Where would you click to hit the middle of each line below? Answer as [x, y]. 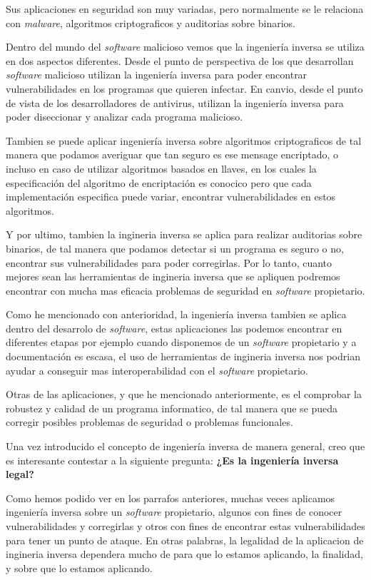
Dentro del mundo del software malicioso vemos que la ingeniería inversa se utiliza [185, 47]
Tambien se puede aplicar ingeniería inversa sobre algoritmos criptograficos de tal [184, 140]
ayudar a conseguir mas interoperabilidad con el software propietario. [157, 370]
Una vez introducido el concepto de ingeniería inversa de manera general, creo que [185, 446]
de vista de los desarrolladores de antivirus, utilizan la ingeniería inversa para [175, 102]
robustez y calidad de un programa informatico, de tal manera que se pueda [172, 408]
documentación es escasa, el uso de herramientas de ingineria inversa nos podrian [183, 356]
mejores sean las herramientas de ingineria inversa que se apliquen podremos [173, 276]
